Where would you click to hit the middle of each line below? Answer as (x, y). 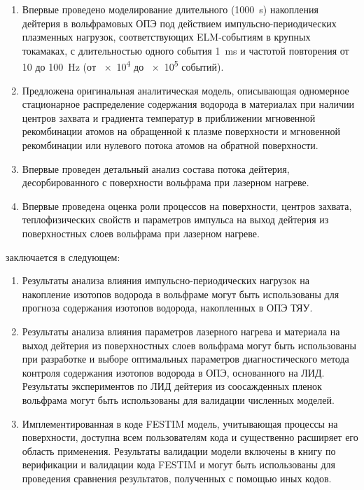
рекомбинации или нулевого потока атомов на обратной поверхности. (170, 145)
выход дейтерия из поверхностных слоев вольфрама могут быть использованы (189, 345)
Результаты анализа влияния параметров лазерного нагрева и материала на (181, 331)
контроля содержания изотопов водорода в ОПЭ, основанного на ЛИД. (173, 372)
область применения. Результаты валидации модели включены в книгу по (179, 450)
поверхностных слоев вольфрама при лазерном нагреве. (141, 233)
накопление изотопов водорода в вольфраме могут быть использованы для (181, 294)
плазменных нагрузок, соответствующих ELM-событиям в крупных (166, 37)
